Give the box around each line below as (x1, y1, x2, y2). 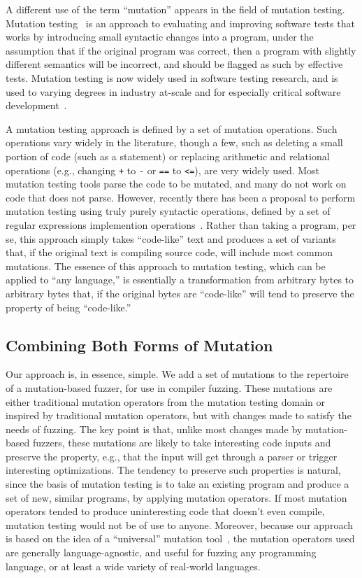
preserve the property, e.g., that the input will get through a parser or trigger (6, 449, 338, 463)
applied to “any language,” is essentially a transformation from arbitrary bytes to (6, 272, 354, 287)
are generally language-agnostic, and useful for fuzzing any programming (6, 545, 317, 560)
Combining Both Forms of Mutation (6, 334, 273, 355)
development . (6, 98, 67, 113)
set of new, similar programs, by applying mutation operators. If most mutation (6, 490, 347, 505)
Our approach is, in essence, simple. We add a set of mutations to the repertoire (6, 367, 349, 381)
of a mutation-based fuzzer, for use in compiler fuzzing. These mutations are (6, 380, 333, 395)
